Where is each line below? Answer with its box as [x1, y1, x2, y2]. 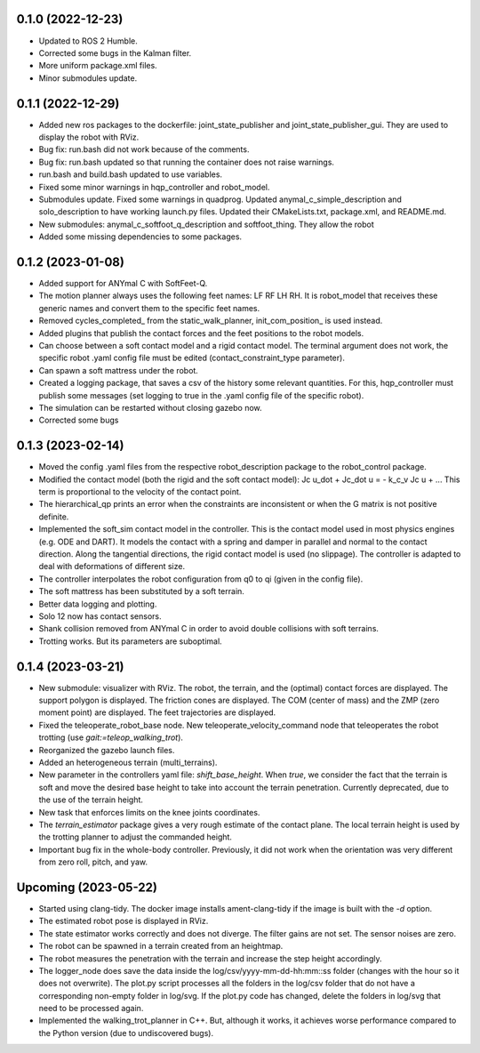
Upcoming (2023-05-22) [16, 880, 157, 895]
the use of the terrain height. [38, 794, 144, 805]
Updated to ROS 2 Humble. [38, 36, 138, 46]
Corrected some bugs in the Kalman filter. [38, 47, 192, 58]
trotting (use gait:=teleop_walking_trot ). [38, 732, 184, 743]
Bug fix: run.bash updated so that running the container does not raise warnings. [38, 157, 335, 167]
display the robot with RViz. [38, 132, 140, 142]
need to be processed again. [38, 1003, 144, 1014]
